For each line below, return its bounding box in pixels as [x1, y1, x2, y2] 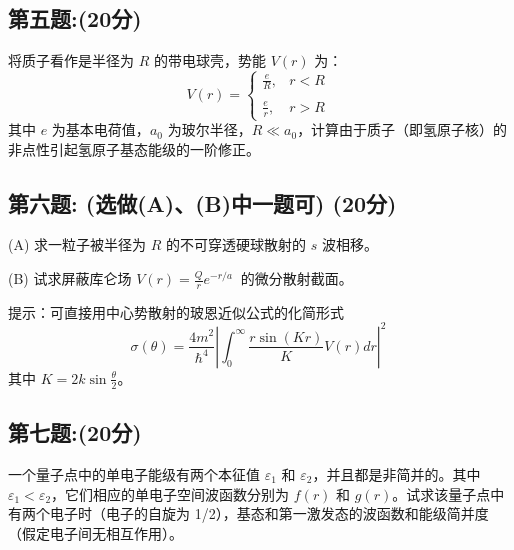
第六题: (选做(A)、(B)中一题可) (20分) [8, 187, 397, 218]
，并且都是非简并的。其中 [312, 464, 481, 485]
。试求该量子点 [392, 483, 491, 504]
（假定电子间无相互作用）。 [8, 522, 183, 543]
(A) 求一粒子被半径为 [8, 234, 147, 255]
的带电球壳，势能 [153, 50, 266, 71]
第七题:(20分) [8, 417, 142, 448]
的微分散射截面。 [240, 268, 353, 289]
